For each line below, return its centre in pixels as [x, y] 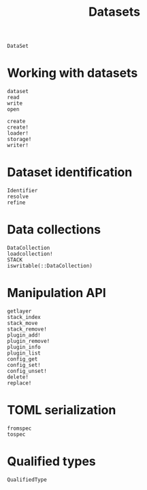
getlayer [19, 311]
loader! [18, 133]
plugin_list [24, 353]
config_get [22, 359]
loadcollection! [30, 254]
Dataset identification [70, 172]
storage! [19, 140]
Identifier [22, 191]
